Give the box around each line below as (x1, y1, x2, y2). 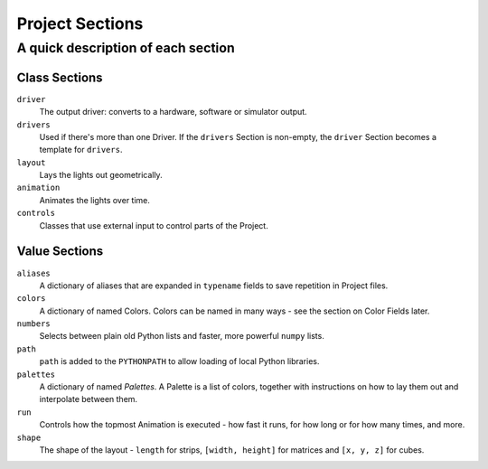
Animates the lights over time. (39, 194, 151, 205)
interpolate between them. (39, 394, 138, 405)
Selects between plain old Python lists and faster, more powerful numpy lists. (39, 331, 324, 342)
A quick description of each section (16, 40, 235, 56)
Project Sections (16, 14, 144, 33)
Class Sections (16, 70, 103, 85)
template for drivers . (39, 145, 123, 155)
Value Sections (16, 244, 104, 259)
